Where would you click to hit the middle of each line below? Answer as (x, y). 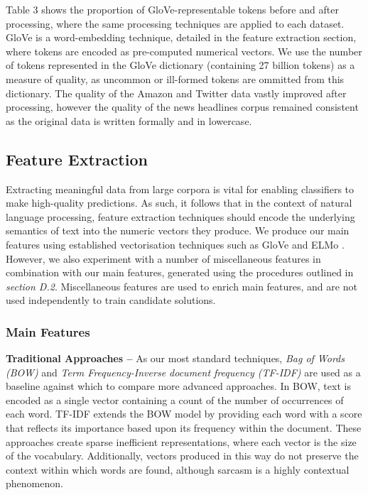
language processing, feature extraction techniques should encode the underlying (180, 216)
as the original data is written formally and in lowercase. (129, 120)
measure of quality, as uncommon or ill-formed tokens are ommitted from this (175, 78)
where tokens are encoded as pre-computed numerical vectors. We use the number (184, 51)
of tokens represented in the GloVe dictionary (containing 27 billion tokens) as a (180, 65)
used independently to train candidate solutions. (111, 300)
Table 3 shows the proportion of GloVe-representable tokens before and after (172, 9)
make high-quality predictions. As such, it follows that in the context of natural (179, 203)
